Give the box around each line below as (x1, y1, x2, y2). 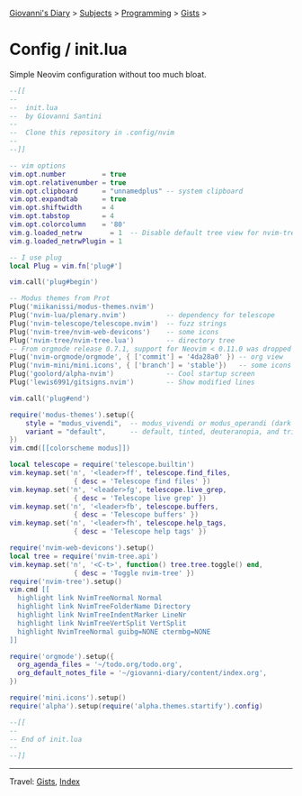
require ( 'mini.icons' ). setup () (9, 693, 127, 702)
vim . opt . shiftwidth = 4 (9, 203, 115, 213)
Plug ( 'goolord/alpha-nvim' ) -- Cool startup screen (9, 370, 255, 379)
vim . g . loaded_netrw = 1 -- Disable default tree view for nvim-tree (9, 228, 299, 237)
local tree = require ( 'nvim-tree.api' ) (9, 552, 159, 561)
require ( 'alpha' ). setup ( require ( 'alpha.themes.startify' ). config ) (9, 701, 263, 710)
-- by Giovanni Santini (9, 112, 102, 121)
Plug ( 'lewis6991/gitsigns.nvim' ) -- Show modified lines (9, 378, 255, 387)
